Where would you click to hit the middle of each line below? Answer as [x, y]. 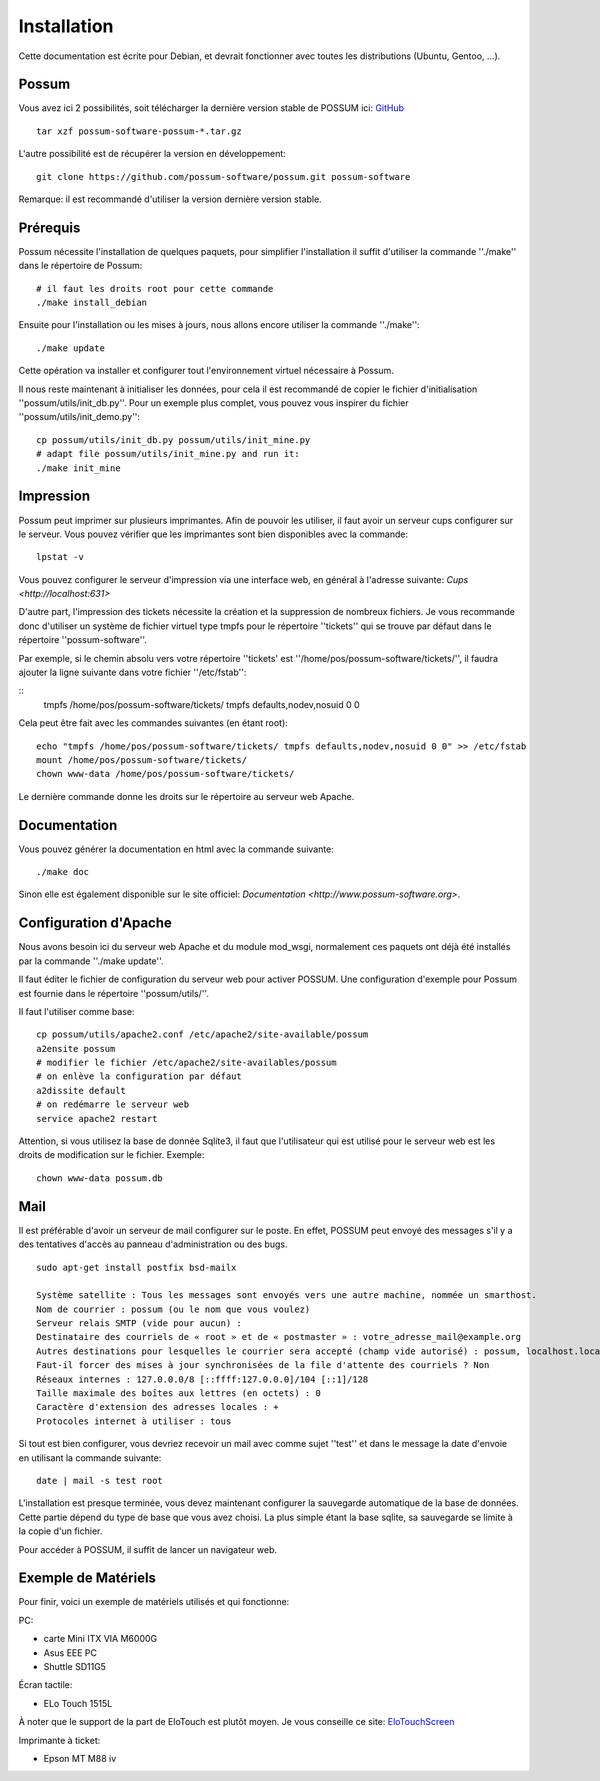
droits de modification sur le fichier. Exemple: [111, 1155]
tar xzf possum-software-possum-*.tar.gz [139, 131]
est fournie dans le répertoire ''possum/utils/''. [114, 993]
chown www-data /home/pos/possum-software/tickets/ [165, 774]
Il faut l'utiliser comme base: [76, 1011]
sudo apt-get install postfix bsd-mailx [136, 1267]
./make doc [63, 872]
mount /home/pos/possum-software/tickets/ [142, 759]
